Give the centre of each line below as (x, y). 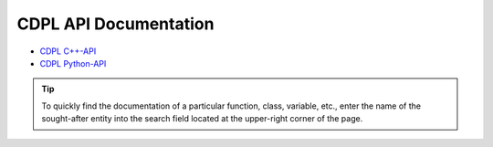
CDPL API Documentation (115, 24)
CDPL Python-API (73, 63)
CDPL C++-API (68, 51)
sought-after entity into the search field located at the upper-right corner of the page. (202, 119)
